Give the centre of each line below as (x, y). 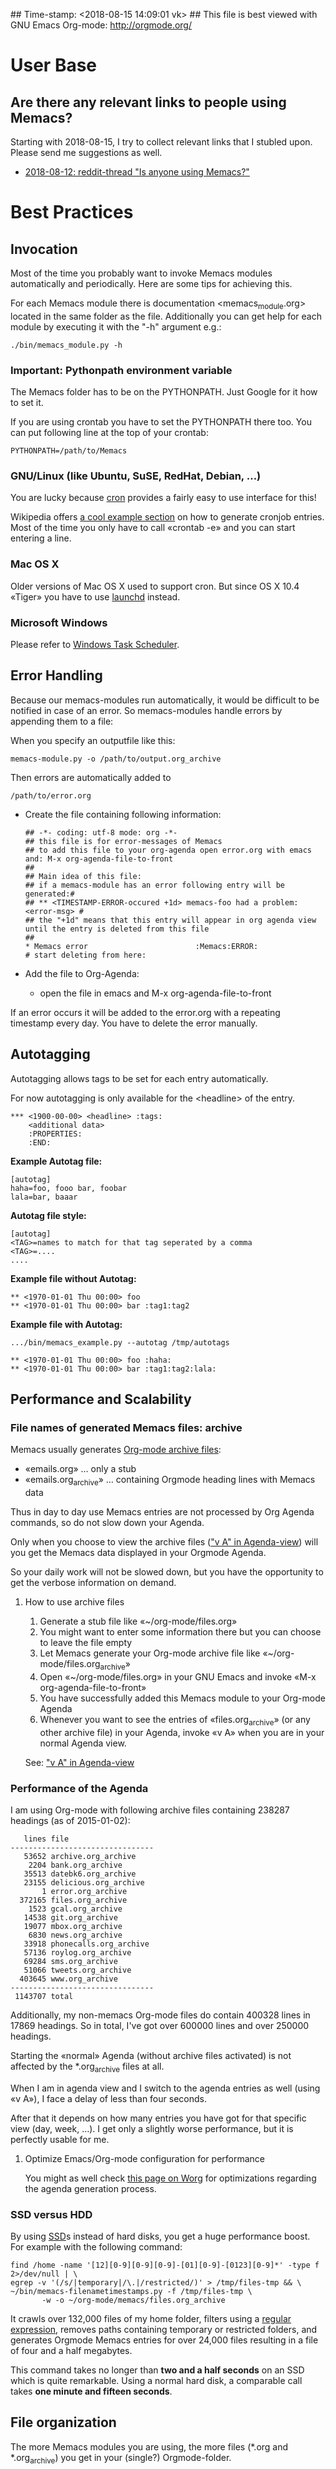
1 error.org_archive (84, 1891)
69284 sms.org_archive (70, 1961)
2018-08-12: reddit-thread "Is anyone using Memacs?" (137, 172)
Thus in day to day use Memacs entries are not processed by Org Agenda (162, 1512)
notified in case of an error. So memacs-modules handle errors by (146, 710)
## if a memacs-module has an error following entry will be (155, 885)
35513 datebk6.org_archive (80, 1874)
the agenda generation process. (90, 2188)
